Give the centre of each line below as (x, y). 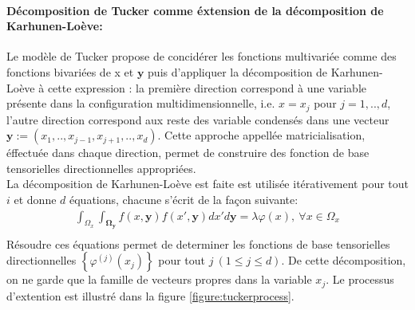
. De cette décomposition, (344, 260)
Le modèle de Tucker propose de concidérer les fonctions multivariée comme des (202, 56)
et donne (35, 199)
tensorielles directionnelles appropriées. (101, 168)
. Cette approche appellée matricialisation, (261, 135)
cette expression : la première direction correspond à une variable (207, 87)
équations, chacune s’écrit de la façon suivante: (184, 199)
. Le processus (360, 279)
